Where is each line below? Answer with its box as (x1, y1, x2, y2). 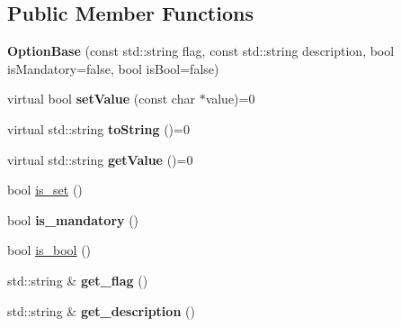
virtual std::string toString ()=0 (7, 119, 190, 138)
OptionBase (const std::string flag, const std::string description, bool (7, 41, 395, 60)
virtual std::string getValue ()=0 (7, 150, 193, 168)
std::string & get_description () (7, 301, 195, 320)
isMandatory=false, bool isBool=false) (7, 59, 219, 77)
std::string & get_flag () (7, 270, 148, 289)
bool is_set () (7, 180, 83, 199)
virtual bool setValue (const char (7, 89, 195, 108)
